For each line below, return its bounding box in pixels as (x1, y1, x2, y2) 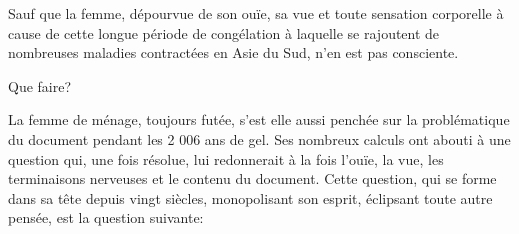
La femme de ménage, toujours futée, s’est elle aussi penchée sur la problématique (8, 109, 510, 130)
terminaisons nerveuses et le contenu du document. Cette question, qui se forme (8, 168, 497, 189)
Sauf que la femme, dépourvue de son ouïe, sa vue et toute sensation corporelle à (8, 3, 504, 23)
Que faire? (8, 75, 72, 96)
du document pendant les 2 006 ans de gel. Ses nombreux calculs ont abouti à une (8, 128, 511, 149)
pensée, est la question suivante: (8, 207, 204, 228)
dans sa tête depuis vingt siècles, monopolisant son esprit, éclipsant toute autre (8, 187, 493, 208)
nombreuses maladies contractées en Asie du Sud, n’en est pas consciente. (8, 42, 459, 63)
